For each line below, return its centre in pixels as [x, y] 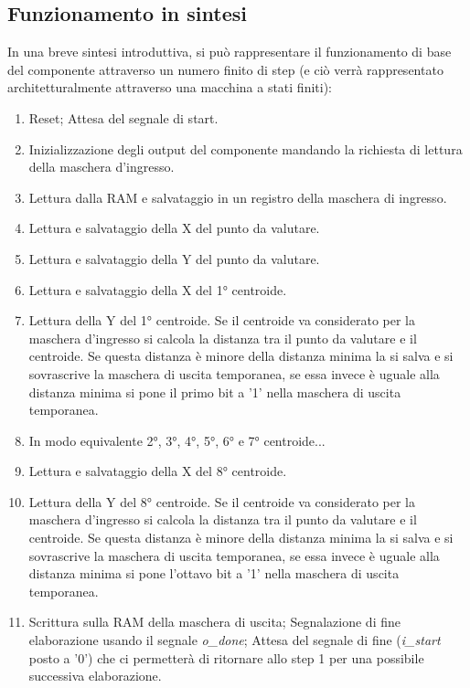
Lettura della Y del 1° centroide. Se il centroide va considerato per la [222, 320]
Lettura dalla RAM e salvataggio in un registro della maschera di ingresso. [238, 197]
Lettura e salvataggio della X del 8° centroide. [158, 471]
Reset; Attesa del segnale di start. [123, 117]
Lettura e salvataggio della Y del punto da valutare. [174, 258]
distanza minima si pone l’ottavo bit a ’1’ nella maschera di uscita [214, 573]
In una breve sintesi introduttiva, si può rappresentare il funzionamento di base [230, 52]
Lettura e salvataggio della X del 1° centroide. [158, 289]
